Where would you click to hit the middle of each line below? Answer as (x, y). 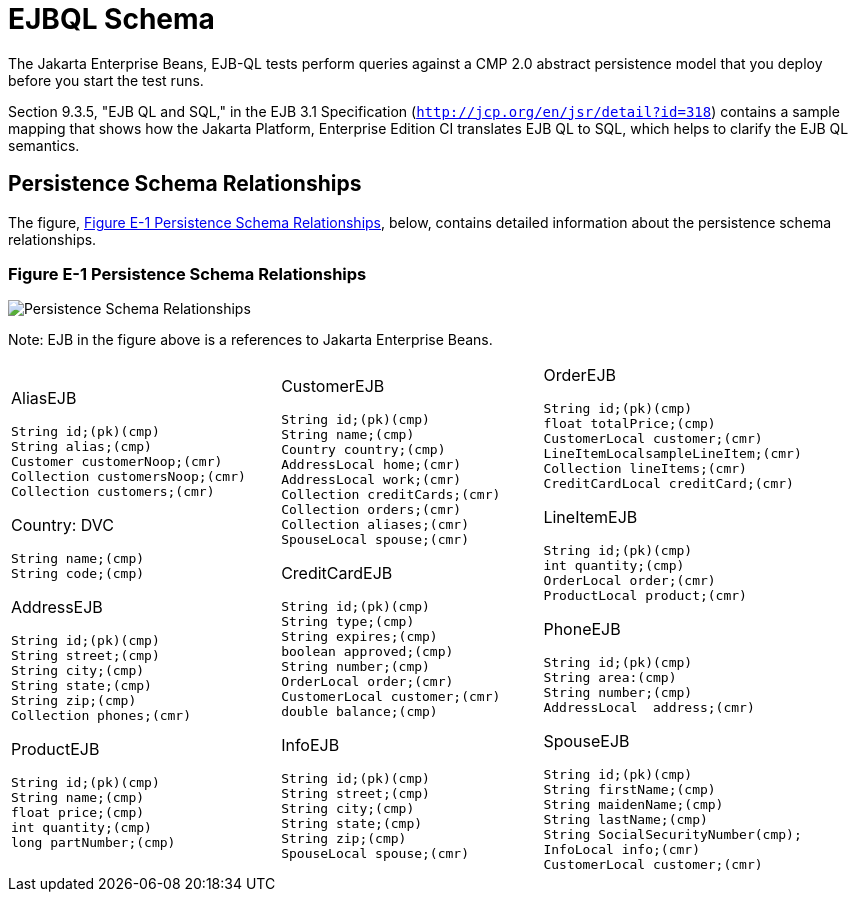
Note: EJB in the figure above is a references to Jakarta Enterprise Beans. (250, 340)
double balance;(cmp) (359, 712)
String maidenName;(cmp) (633, 805)
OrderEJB (580, 375)
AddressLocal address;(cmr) (649, 708)
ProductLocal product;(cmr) (645, 596)
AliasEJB (44, 397)
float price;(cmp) (78, 812)
